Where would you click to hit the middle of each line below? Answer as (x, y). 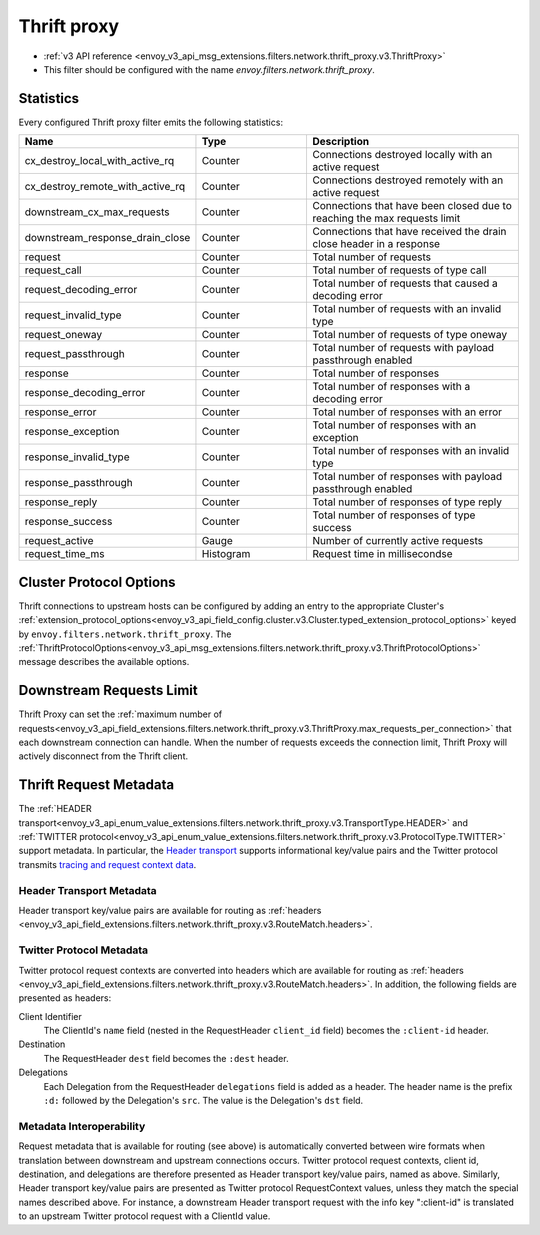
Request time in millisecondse (382, 554)
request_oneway (63, 335)
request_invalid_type (73, 315)
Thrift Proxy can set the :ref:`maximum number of (120, 714)
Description (340, 142)
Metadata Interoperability (82, 1126)
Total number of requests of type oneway (409, 335)
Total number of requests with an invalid (406, 309)
